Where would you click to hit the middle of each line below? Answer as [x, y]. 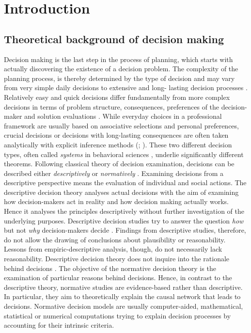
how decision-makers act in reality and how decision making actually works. [116, 201]
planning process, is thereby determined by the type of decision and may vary [119, 78]
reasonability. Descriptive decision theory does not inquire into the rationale [117, 259]
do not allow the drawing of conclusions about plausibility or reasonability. [115, 239]
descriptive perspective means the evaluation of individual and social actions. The [125, 182]
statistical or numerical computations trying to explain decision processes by [118, 315]
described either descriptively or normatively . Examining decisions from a [114, 173]
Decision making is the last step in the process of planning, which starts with [118, 59]
